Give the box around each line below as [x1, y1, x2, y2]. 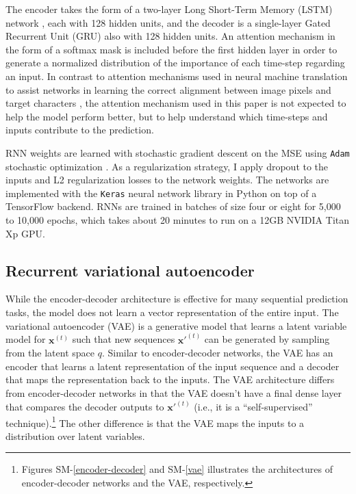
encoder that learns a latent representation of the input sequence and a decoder [5, 359, 340, 373]
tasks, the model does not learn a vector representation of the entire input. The [5, 305, 339, 320]
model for [5, 332, 46, 346]
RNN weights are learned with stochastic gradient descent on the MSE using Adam [5, 145, 350, 159]
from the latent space [5, 346, 94, 360]
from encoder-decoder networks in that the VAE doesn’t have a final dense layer [5, 386, 342, 400]
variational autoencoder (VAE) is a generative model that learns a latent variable [5, 318, 347, 333]
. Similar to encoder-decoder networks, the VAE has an [101, 346, 333, 360]
